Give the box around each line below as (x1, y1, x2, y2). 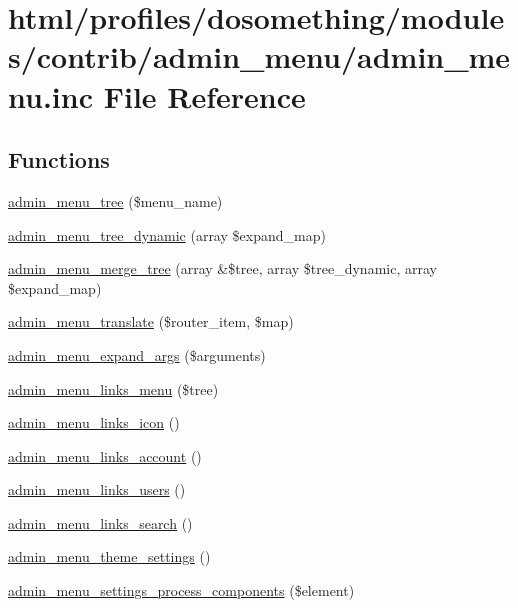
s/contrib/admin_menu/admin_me (8, 36, 511, 77)
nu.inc (8, 75, 93, 116)
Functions (8, 144, 110, 175)
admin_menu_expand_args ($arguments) (8, 344, 266, 365)
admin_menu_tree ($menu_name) (8, 190, 223, 211)
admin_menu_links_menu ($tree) (8, 378, 219, 399)
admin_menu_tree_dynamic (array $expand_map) (8, 224, 326, 245)
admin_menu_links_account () (8, 445, 202, 466)
